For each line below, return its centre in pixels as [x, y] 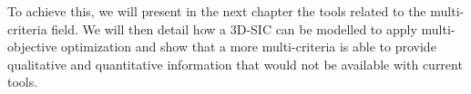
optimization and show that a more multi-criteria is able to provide [249, 47]
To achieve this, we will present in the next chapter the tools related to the [217, 11]
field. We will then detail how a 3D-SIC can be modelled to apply [234, 28]
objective [32, 47]
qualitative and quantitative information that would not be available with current [235, 64]
